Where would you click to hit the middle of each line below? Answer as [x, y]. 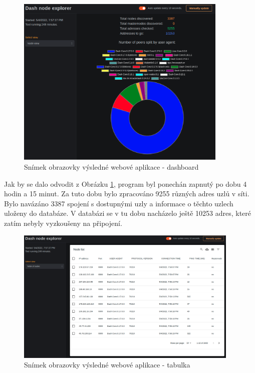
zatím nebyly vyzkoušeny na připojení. [63, 223]
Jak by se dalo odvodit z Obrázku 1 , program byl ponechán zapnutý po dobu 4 [125, 183]
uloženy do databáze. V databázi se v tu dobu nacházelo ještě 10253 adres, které [127, 213]
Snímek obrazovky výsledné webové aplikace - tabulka [107, 365]
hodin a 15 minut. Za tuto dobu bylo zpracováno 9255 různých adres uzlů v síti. [127, 194]
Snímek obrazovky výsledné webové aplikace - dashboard [111, 167]
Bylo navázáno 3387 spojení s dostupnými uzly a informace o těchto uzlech [119, 203]
